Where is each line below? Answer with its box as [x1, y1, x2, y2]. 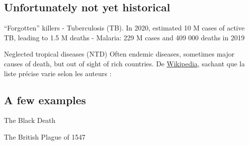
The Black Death [4, 115, 56, 125]
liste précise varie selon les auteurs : [4, 68, 112, 78]
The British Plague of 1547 [4, 131, 86, 142]
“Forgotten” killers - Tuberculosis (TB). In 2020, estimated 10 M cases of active [4, 23, 245, 33]
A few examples [4, 92, 86, 107]
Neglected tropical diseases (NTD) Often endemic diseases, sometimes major [4, 49, 235, 59]
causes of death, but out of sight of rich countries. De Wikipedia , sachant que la [4, 58, 245, 68]
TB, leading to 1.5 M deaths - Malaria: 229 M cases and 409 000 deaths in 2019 [4, 32, 245, 42]
